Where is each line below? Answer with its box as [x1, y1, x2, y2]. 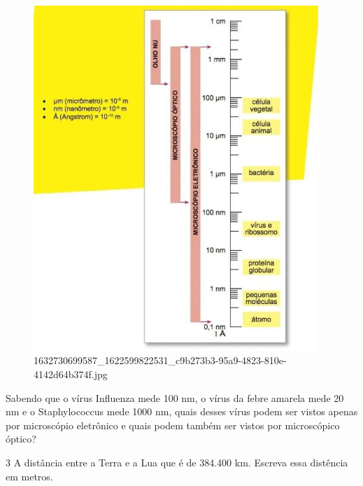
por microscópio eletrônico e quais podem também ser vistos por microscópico [6, 417, 340, 432]
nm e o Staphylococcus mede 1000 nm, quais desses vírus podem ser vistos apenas [6, 404, 358, 419]
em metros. [6, 468, 53, 483]
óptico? [6, 431, 36, 446]
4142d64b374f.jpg [34, 367, 108, 382]
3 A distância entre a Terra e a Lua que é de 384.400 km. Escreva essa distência [6, 455, 348, 469]
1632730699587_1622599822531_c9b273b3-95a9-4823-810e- [34, 353, 287, 368]
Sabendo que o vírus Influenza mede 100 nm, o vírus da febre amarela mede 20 [6, 390, 344, 405]
